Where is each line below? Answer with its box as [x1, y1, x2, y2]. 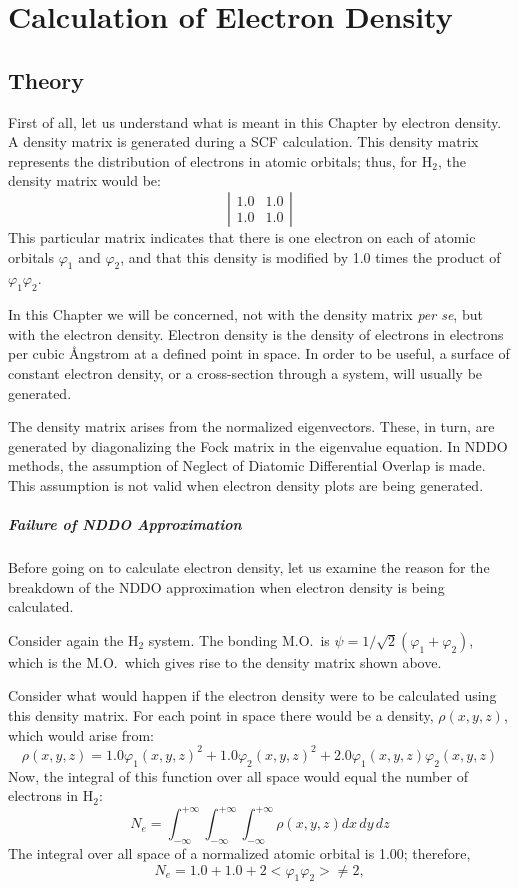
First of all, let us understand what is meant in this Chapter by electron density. [8, 111, 502, 132]
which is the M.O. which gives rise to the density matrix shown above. [8, 651, 442, 672]
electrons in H [8, 785, 94, 806]
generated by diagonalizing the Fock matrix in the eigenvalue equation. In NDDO [8, 435, 508, 456]
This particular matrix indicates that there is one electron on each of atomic [8, 226, 476, 247]
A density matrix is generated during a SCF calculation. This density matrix [8, 131, 479, 152]
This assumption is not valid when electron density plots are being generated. [8, 474, 484, 495]
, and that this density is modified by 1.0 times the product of [120, 246, 501, 267]
